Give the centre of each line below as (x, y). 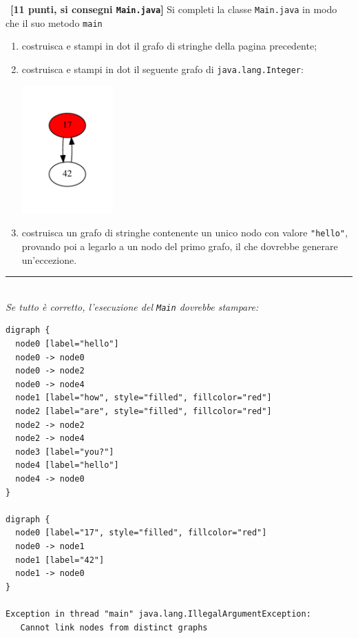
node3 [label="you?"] (65, 452)
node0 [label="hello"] (67, 344)
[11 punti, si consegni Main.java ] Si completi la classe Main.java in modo (174, 9)
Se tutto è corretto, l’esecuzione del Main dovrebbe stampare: (132, 306)
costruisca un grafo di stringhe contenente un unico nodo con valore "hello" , (185, 233)
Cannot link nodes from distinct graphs (114, 627)
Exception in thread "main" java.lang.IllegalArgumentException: (158, 614)
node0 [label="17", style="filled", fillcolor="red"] (141, 533)
